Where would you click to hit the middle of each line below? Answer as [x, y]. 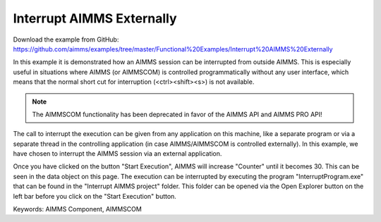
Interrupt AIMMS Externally [95, 18]
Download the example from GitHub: [66, 39]
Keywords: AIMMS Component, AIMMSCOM [78, 209]
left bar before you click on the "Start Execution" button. [95, 196]
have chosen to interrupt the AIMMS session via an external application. [117, 154]
